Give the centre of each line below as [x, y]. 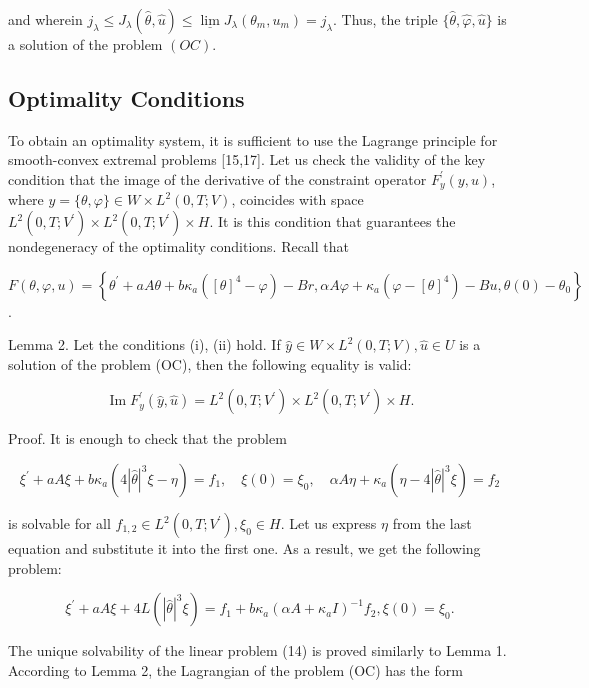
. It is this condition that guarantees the [332, 221]
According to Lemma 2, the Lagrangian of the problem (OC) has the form [235, 669]
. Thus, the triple [385, 19]
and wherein [45, 19]
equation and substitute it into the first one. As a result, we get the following [244, 548]
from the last [432, 523]
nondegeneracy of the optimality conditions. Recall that [178, 246]
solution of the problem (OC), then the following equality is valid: [210, 363]
